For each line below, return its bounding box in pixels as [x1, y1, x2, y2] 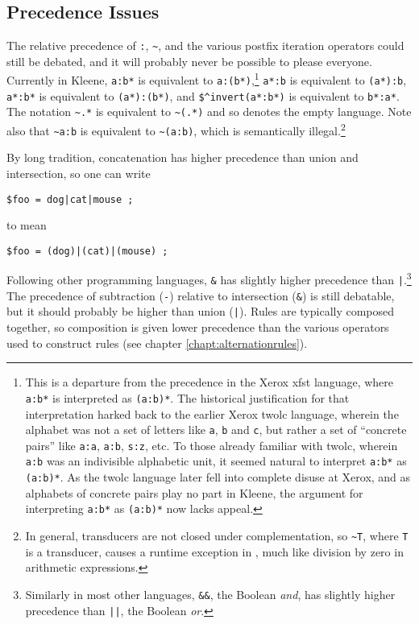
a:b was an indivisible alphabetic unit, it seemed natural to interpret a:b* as [25, 453, 407, 469]
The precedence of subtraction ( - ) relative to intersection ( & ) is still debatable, [6, 287, 395, 304]
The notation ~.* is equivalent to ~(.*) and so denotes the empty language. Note [6, 103, 412, 120]
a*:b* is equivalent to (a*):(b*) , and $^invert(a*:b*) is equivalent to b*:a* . [6, 87, 400, 104]
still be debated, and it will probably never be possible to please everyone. [6, 52, 372, 69]
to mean [6, 217, 47, 233]
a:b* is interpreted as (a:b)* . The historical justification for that [25, 389, 350, 406]
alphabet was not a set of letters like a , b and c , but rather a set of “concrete [25, 421, 407, 438]
